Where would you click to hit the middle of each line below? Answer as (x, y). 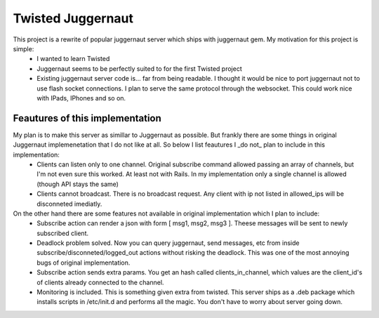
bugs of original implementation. (84, 263)
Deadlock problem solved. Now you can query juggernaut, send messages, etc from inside (168, 243)
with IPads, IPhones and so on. (81, 98)
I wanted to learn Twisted (73, 59)
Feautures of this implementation (87, 118)
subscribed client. (63, 233)
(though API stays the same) (78, 184)
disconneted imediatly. (69, 204)
